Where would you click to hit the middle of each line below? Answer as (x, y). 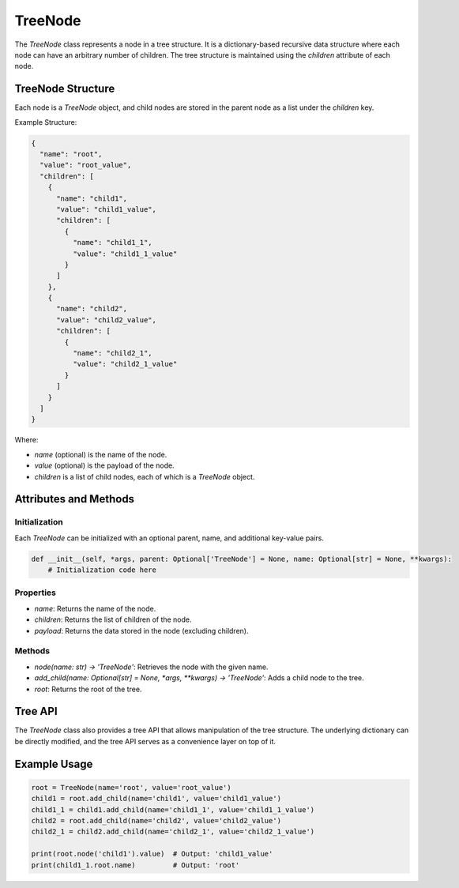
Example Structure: (46, 122)
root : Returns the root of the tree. (88, 689)
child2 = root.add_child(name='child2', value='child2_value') (156, 820)
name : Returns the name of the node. (95, 608)
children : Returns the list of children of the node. (113, 619)
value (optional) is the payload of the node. (104, 465)
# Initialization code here (102, 570)
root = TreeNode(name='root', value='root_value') (132, 787)
